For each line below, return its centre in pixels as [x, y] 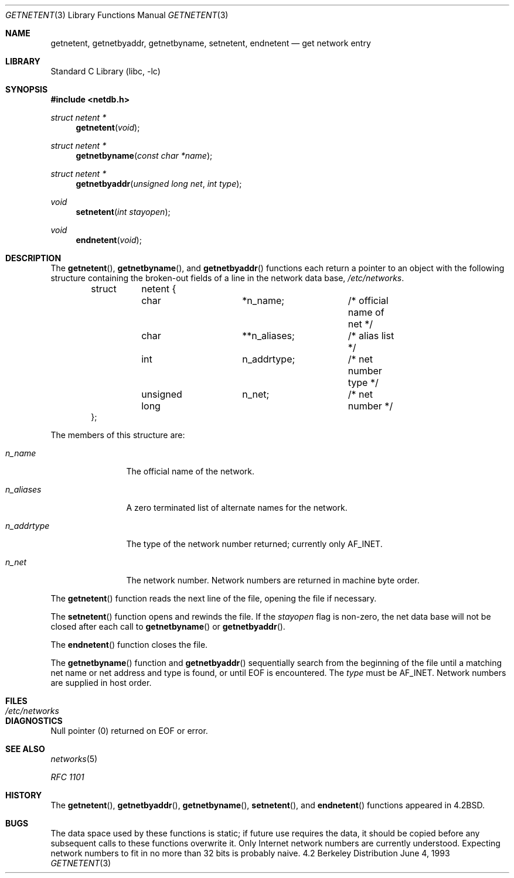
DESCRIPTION [33, 258]
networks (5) [74, 759]
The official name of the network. [190, 471]
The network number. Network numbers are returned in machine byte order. [273, 580]
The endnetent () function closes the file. [129, 645]
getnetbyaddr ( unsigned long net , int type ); [159, 184]
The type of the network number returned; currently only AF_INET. [254, 544]
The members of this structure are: [118, 435]
